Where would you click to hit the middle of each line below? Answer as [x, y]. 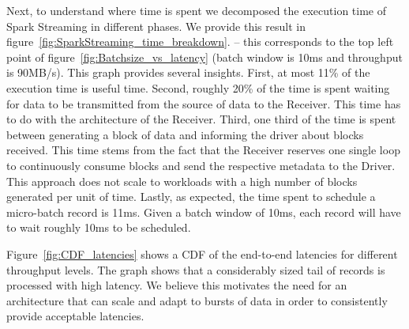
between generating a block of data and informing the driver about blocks [185, 134]
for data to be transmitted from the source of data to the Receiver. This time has [204, 103]
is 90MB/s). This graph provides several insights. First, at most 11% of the [188, 72]
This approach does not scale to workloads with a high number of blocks [182, 181]
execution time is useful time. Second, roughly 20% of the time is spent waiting [198, 87]
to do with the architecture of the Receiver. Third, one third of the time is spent [201, 119]
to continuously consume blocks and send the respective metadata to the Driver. [201, 165]
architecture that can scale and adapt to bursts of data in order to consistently [197, 300]
